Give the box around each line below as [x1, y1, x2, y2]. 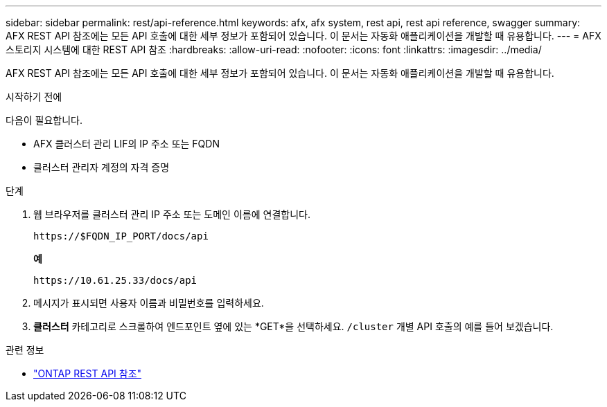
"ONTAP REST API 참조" [33, 368, 142, 379]
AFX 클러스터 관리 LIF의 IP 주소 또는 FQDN [33, 138, 220, 150]
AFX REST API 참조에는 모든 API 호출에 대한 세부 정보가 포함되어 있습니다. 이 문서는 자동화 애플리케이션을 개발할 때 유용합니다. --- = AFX [6, 30, 601, 42]
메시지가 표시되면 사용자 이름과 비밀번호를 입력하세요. [33, 297, 264, 309]
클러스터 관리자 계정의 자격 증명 [33, 161, 170, 173]
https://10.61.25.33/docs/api [33, 275, 197, 286]
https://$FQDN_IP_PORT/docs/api [33, 230, 209, 242]
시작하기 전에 [6, 91, 62, 102]
